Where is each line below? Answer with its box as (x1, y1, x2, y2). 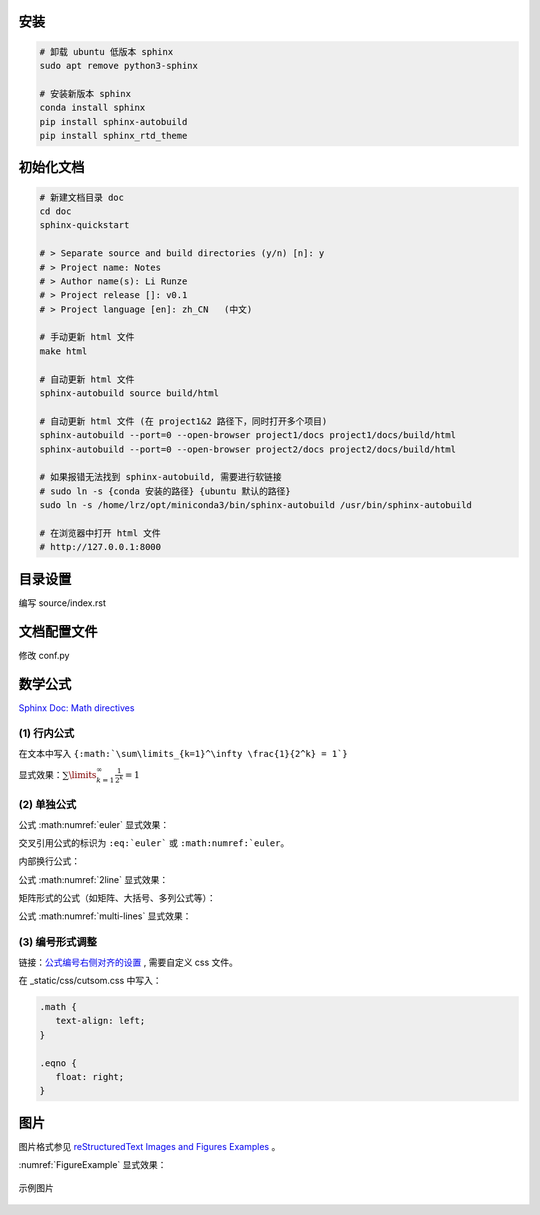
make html (39, 345, 88, 357)
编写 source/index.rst (18, 596, 107, 609)
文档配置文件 (18, 623, 98, 640)
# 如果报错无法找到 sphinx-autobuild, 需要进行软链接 (39, 471, 282, 483)
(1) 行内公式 (18, 726, 75, 740)
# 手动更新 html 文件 (39, 331, 135, 343)
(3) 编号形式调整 (18, 935, 97, 949)
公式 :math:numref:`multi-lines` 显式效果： (18, 910, 192, 922)
